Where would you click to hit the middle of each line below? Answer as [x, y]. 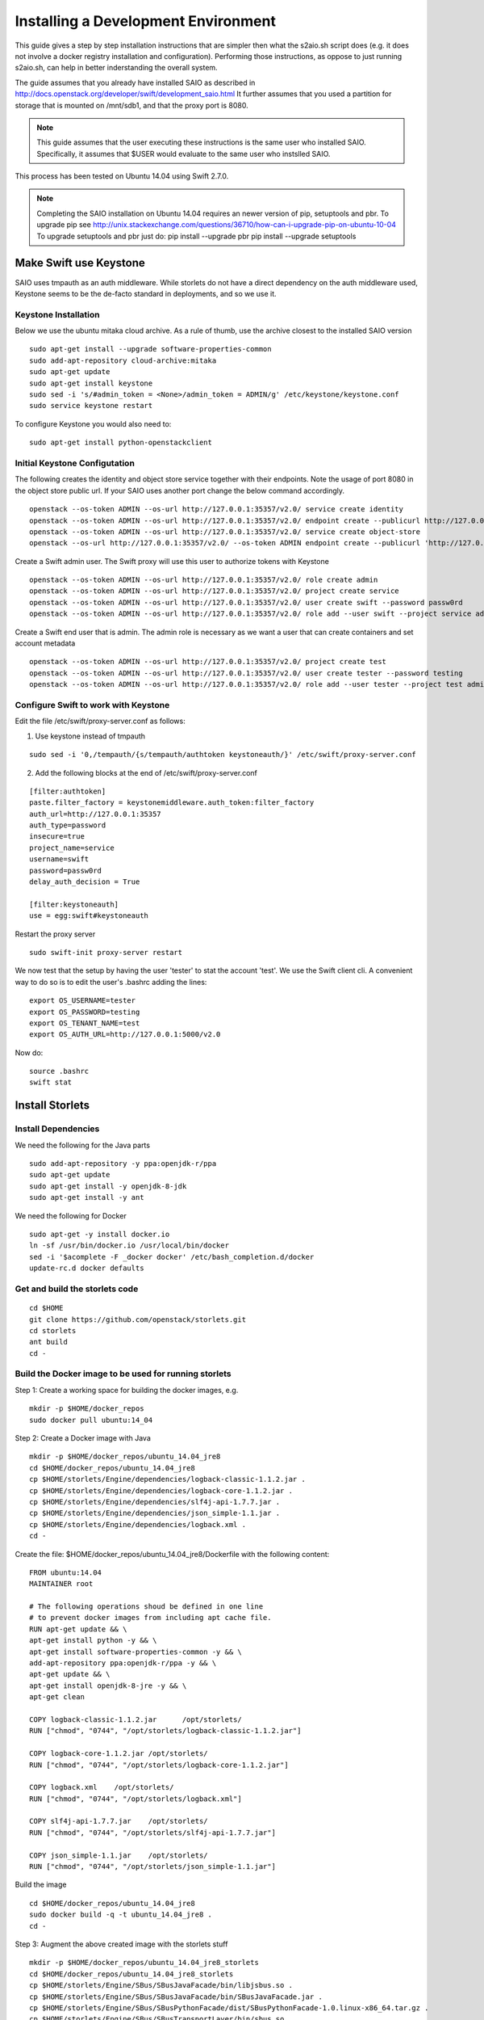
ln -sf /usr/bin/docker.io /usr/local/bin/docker [129, 1246]
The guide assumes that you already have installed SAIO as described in [135, 82]
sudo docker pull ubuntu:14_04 [91, 1420]
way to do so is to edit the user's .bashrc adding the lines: [111, 982]
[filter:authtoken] [68, 791]
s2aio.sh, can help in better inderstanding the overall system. [116, 68]
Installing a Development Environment [145, 21]
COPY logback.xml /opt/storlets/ [102, 1787]
